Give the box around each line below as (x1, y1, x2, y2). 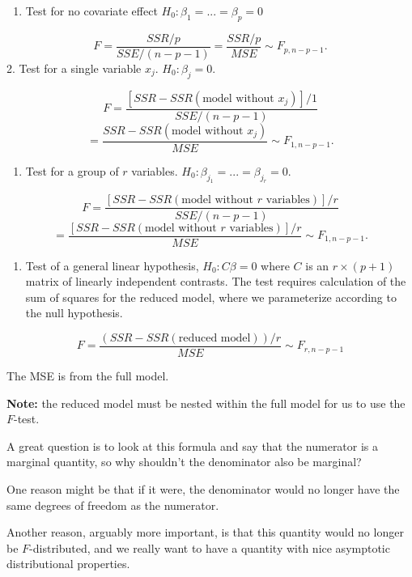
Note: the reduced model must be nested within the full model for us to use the (6, 394, 406, 411)
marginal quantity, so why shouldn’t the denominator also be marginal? (6, 453, 362, 470)
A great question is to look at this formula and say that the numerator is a (6, 437, 379, 454)
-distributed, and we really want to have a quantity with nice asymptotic (29, 539, 390, 556)
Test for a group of (25, 162, 119, 179)
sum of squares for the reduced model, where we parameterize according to (25, 288, 397, 305)
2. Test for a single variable (6, 59, 142, 76)
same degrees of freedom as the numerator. (6, 496, 219, 513)
